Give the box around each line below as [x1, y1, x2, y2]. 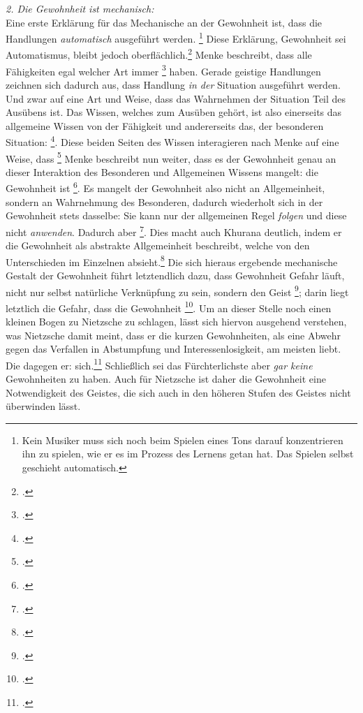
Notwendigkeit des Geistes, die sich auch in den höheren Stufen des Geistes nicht [6, 385, 351, 399]
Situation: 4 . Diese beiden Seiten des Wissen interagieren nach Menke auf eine [6, 133, 339, 149]
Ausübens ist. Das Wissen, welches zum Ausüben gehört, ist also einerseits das [6, 105, 342, 119]
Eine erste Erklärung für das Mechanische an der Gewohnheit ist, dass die [6, 15, 323, 29]
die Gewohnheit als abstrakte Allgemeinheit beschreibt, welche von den [6, 238, 310, 253]
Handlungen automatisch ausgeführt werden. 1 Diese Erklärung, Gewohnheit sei [6, 29, 346, 45]
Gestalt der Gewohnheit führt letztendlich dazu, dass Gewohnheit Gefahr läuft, [6, 267, 345, 282]
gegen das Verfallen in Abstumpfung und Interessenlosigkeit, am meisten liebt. [6, 341, 341, 356]
